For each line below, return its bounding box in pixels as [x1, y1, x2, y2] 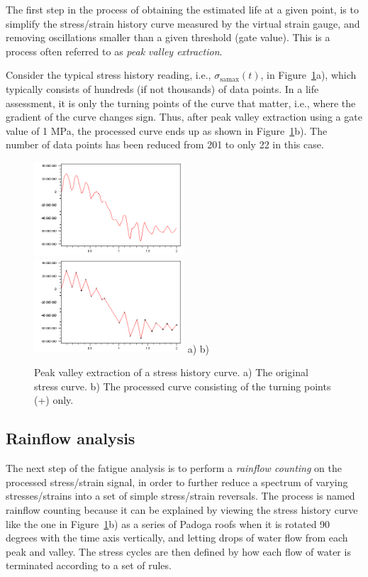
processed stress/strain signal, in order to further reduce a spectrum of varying [6, 474, 348, 489]
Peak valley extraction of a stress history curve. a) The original [34, 365, 308, 380]
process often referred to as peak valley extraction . [6, 43, 223, 58]
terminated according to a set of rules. [6, 558, 172, 573]
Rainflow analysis [6, 427, 135, 449]
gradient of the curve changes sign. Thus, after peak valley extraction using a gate [6, 109, 362, 124]
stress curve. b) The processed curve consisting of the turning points [34, 378, 331, 393]
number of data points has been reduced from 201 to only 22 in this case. [6, 137, 324, 152]
